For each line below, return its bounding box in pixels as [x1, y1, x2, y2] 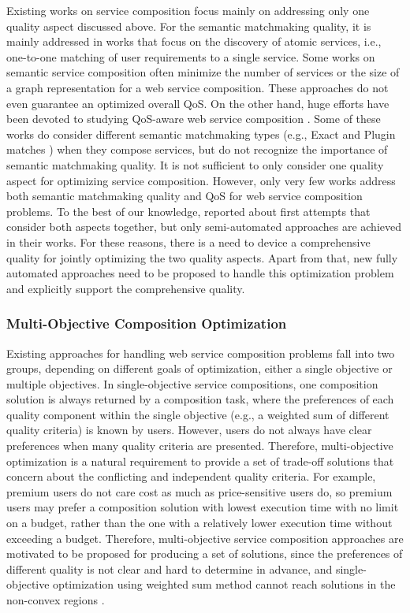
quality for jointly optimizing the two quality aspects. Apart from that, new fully [6, 249, 398, 266]
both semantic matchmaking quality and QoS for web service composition [6, 188, 363, 204]
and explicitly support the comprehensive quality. [6, 280, 245, 296]
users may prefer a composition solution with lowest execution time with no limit [6, 499, 399, 515]
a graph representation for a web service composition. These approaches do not [6, 79, 389, 95]
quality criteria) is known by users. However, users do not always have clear [6, 422, 372, 438]
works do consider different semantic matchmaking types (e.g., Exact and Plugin [6, 125, 396, 142]
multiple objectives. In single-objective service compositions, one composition [6, 375, 378, 392]
